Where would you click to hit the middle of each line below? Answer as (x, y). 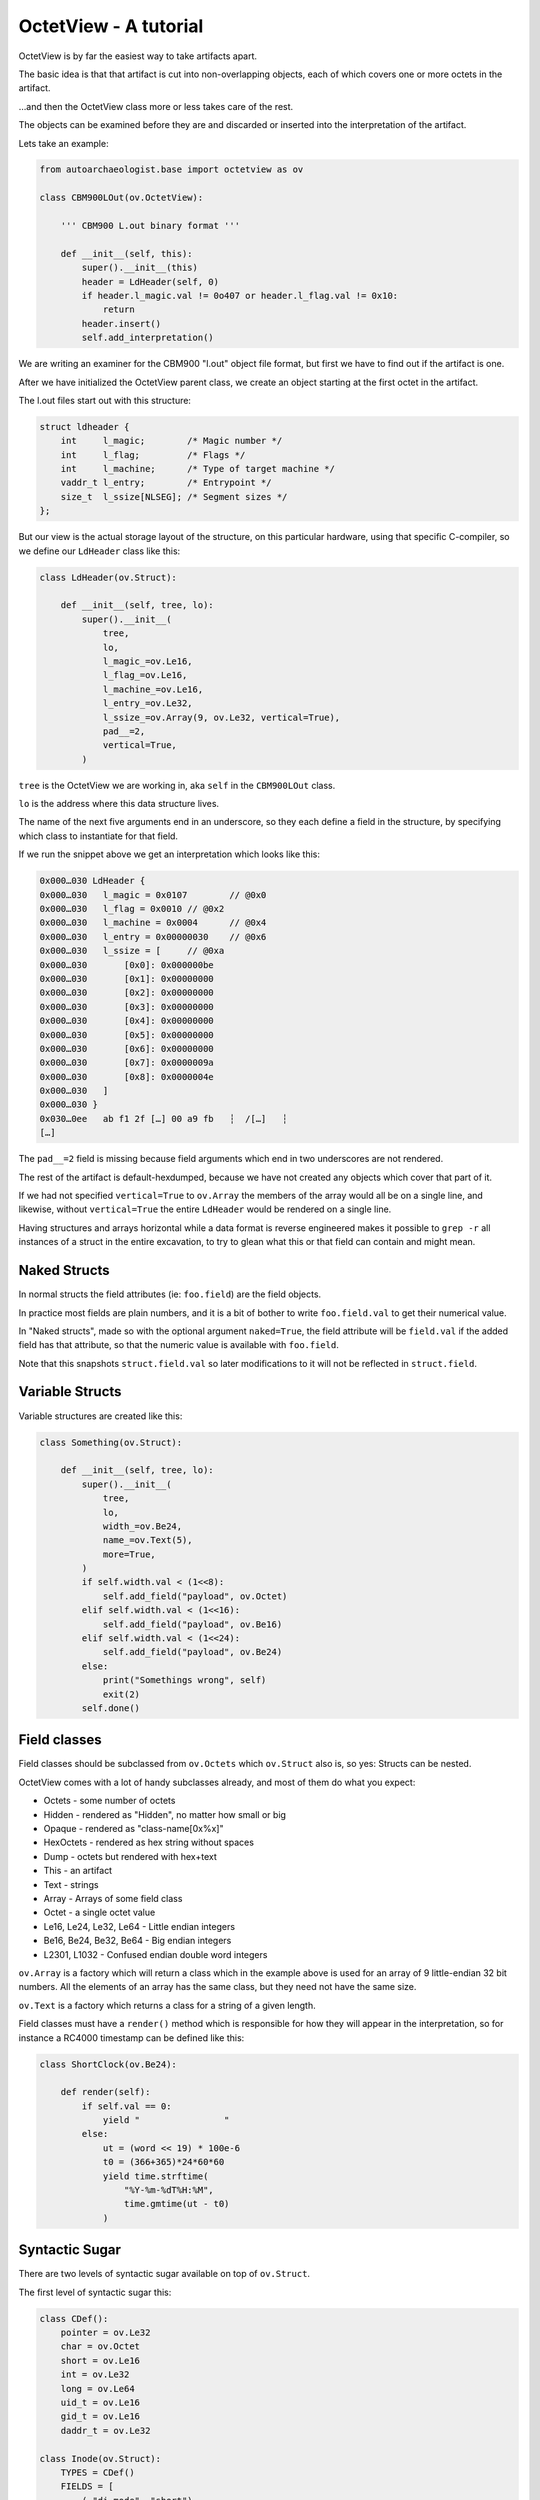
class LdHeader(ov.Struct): (108, 577)
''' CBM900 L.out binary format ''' (150, 226)
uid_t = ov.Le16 (100, 2403)
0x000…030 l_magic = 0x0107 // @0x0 (153, 894)
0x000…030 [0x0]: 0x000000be (126, 964)
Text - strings (71, 1884)
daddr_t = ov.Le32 (105, 2430)
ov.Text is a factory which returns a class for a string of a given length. (167, 2005)
